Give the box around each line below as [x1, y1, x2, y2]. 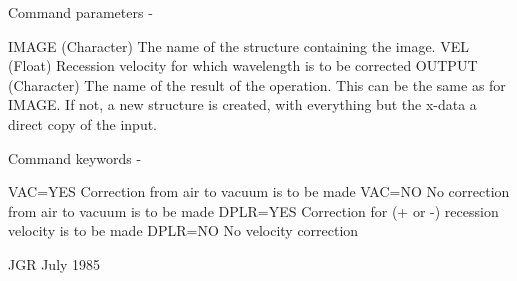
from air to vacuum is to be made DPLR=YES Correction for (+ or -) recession [8, 200, 499, 221]
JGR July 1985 [8, 253, 101, 274]
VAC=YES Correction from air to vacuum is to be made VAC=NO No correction [8, 181, 510, 202]
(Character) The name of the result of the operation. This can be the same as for [8, 74, 506, 95]
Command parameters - [8, 2, 153, 22]
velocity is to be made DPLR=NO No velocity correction [8, 220, 359, 241]
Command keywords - [8, 147, 142, 168]
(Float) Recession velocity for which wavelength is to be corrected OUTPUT [8, 55, 478, 76]
